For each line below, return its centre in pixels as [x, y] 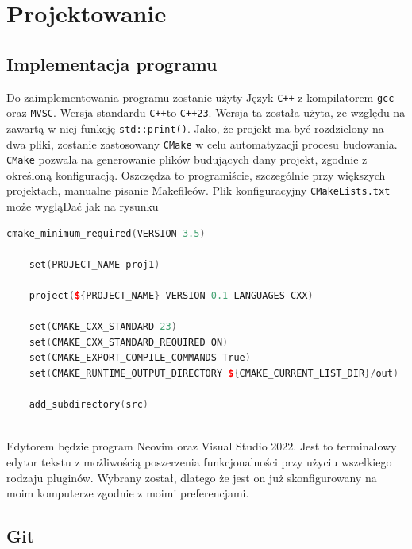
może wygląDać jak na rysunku [83, 206]
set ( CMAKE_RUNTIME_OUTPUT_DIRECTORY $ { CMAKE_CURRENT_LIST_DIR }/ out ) [214, 374]
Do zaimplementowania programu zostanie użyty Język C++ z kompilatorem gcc [200, 97]
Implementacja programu [112, 63]
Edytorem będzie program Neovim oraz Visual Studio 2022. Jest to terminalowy [202, 446]
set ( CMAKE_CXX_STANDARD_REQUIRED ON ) [129, 342]
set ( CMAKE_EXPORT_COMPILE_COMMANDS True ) [140, 358]
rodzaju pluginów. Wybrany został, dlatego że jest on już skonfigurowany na [192, 477]
